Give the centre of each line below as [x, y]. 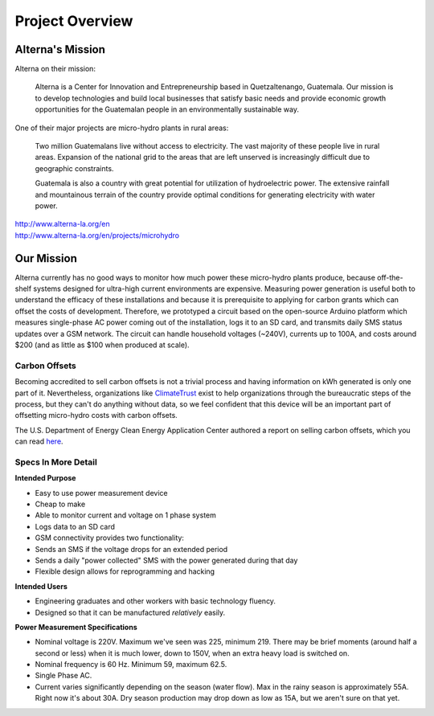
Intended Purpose [45, 478]
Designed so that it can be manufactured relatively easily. [130, 612]
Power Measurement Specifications [76, 627]
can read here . [39, 441]
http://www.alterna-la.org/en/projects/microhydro [97, 235]
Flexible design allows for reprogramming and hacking [125, 571]
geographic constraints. [74, 168]
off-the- [390, 277]
